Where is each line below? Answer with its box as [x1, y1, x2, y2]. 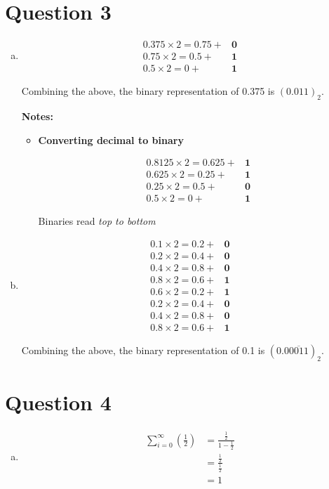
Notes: [21, 109, 53, 124]
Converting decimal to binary [38, 132, 184, 147]
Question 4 [5, 388, 112, 417]
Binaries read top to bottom [38, 214, 156, 228]
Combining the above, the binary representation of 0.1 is [21, 343, 265, 358]
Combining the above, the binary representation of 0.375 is [21, 84, 275, 98]
